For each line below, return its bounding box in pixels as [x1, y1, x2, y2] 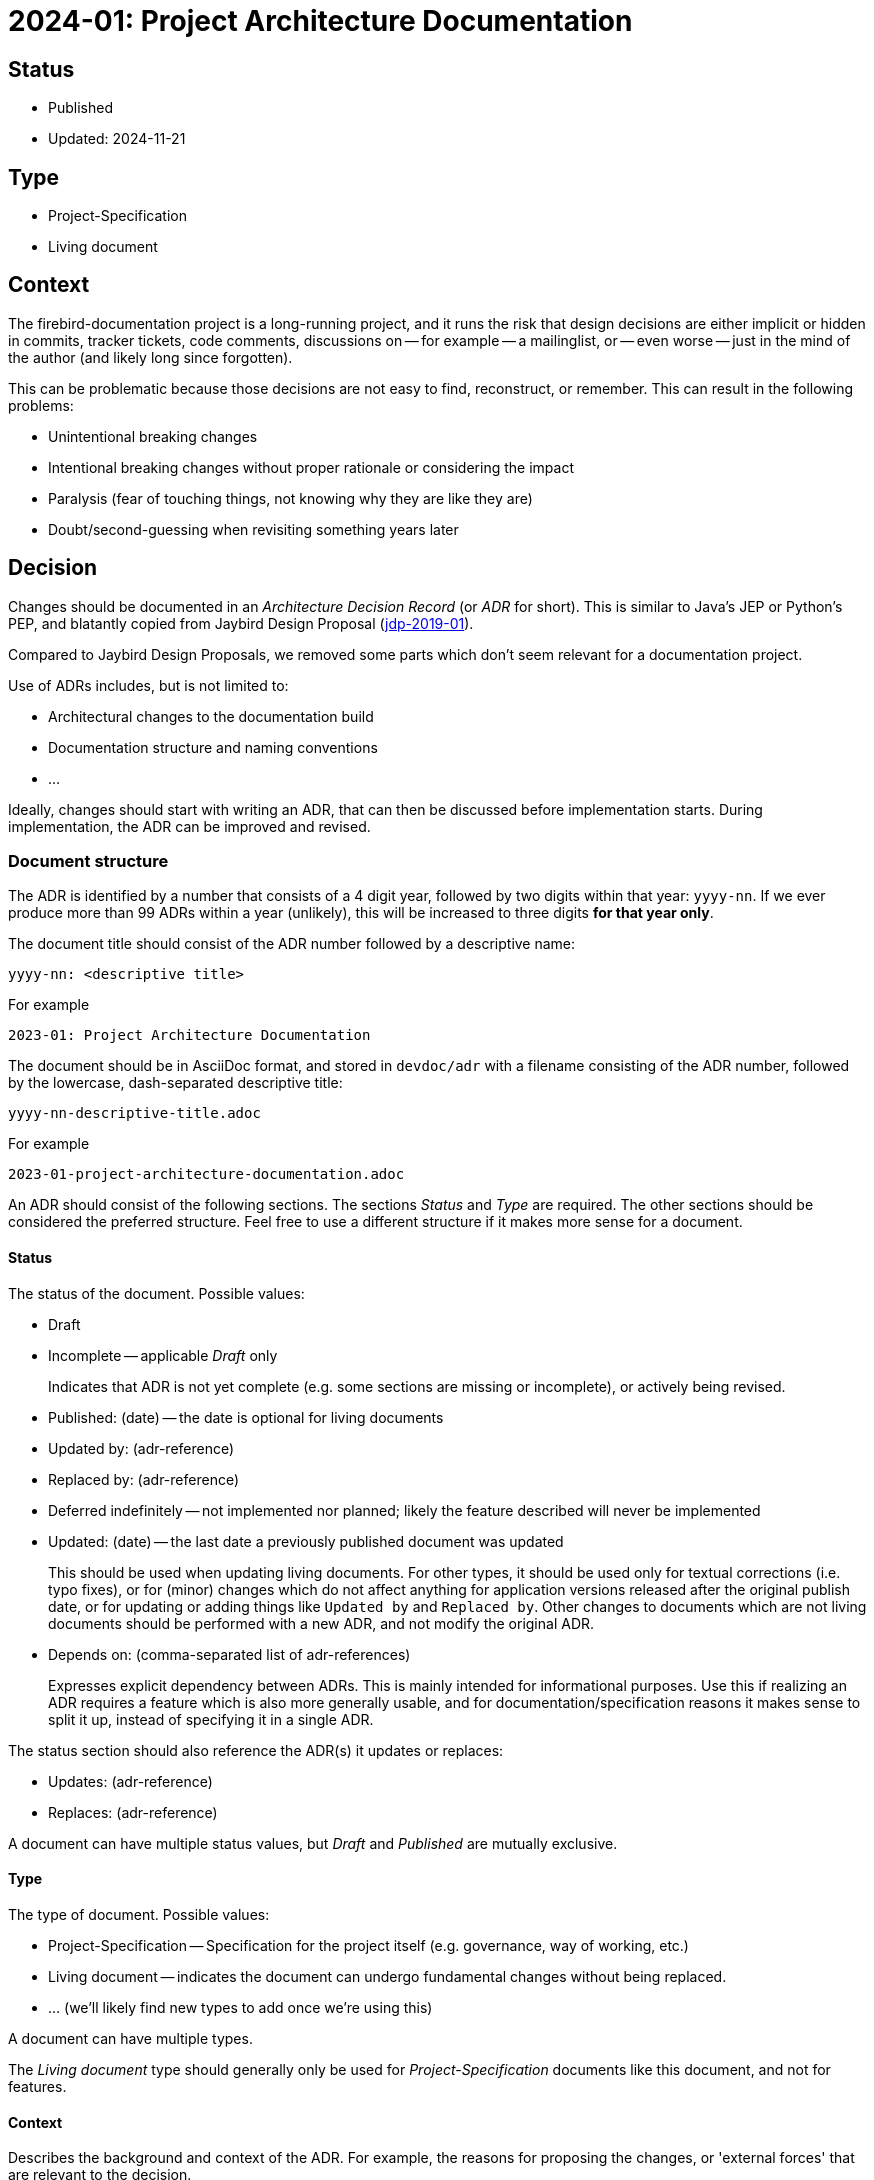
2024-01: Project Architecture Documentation [8, 4, 633, 38]
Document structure [8, 851, 169, 872]
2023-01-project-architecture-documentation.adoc [8, 1166, 405, 1183]
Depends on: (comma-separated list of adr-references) [48, 1645, 411, 1663]
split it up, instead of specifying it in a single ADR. [48, 1710, 374, 1728]
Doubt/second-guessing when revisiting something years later [48, 520, 459, 538]
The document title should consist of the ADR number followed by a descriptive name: [8, 935, 576, 953]
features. [8, 2077, 67, 2095]
